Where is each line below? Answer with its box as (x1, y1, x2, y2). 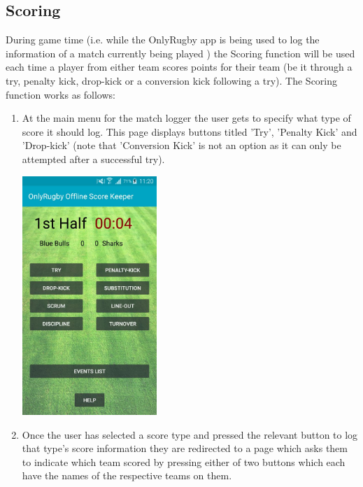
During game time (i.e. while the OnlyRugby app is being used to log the (6, 32, 320, 47)
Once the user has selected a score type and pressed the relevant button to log (22, 427, 358, 442)
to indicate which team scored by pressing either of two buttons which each (22, 454, 346, 469)
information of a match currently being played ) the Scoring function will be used (6, 45, 355, 60)
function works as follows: (6, 87, 115, 101)
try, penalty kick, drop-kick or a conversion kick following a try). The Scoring (6, 73, 338, 87)
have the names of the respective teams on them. (22, 468, 232, 483)
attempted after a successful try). (22, 151, 165, 166)
